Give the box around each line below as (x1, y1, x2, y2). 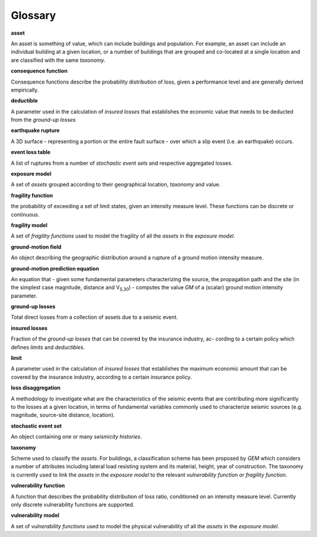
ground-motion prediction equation (11, 265, 99, 272)
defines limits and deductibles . (11, 343, 85, 351)
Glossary (11, 9, 56, 22)
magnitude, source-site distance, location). (11, 412, 115, 419)
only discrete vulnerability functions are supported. (11, 501, 135, 508)
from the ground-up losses (11, 116, 76, 124)
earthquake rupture (11, 127, 60, 134)
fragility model (11, 221, 48, 229)
